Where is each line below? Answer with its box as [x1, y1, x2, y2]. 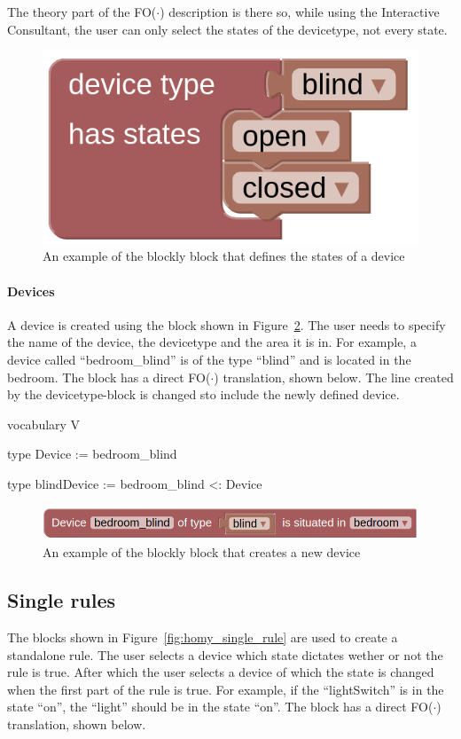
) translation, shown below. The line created [214, 367, 454, 386]
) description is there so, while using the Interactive [160, 3, 440, 20]
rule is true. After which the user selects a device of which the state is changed [7, 663, 434, 681]
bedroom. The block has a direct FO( [7, 367, 211, 386]
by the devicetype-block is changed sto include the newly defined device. [7, 385, 400, 404]
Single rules [7, 586, 116, 614]
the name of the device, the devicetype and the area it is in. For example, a [7, 333, 417, 351]
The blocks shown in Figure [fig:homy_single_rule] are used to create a [7, 628, 398, 647]
